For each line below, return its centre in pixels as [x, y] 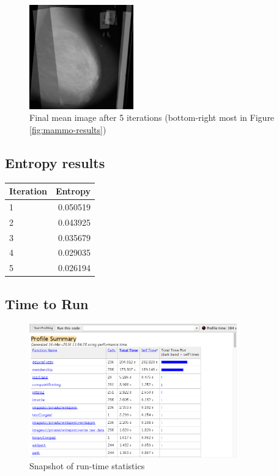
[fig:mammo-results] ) [68, 129]
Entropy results [55, 162]
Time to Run [47, 303]
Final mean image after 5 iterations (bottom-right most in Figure [152, 117]
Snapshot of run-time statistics [87, 466]
